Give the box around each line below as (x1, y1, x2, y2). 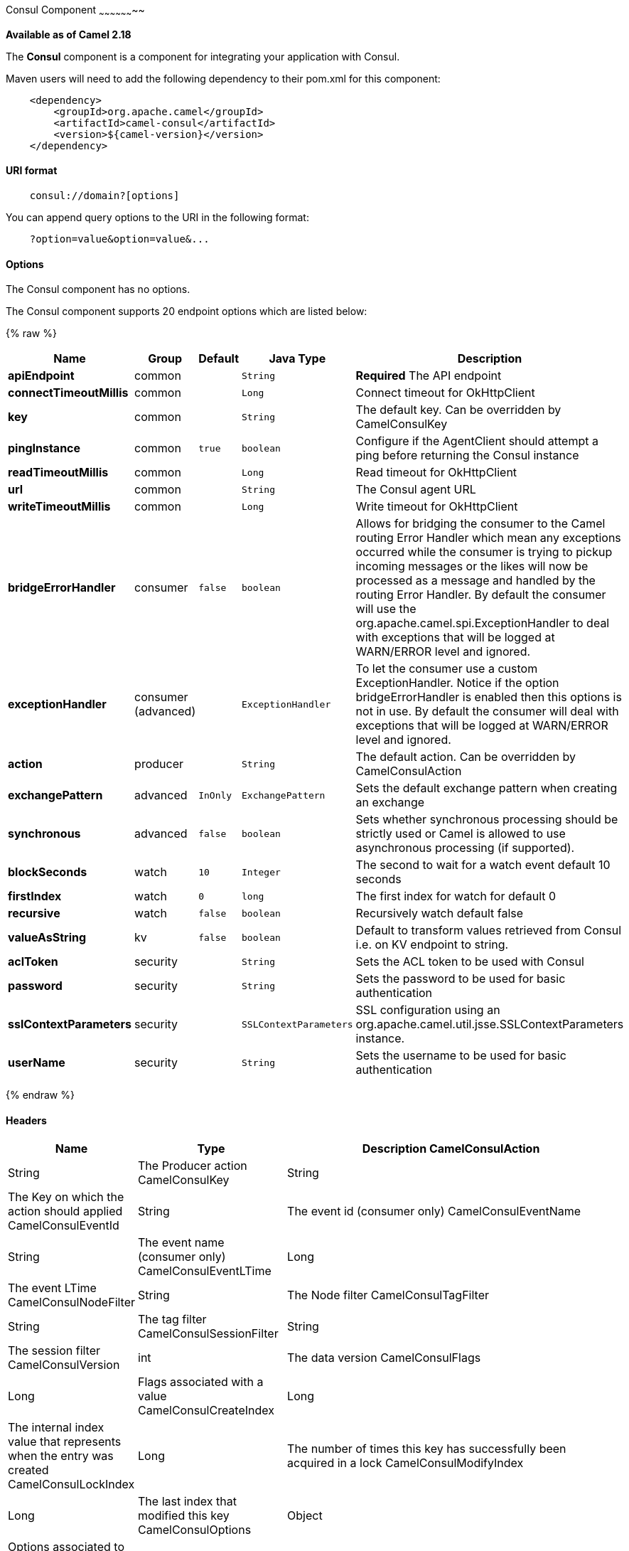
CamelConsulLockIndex (8, 1477, 135, 1492)
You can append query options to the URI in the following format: (6, 211, 309, 224)
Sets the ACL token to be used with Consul (355, 954, 584, 969)
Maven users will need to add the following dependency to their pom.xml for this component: (6, 72, 441, 85)
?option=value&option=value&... (29, 233, 210, 245)
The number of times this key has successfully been (287, 1441, 566, 1456)
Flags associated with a (138, 1375, 264, 1390)
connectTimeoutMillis (8, 385, 129, 400)
